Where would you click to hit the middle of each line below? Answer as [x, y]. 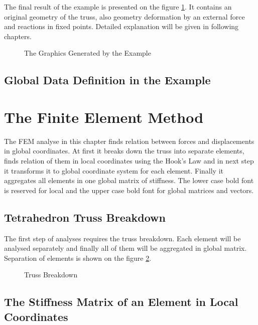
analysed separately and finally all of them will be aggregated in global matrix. [125, 248]
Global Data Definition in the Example [107, 80]
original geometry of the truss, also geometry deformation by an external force [124, 16]
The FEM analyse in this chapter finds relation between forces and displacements [129, 141]
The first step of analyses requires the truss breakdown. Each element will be [122, 238]
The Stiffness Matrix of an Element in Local [121, 302]
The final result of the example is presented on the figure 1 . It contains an [118, 7]
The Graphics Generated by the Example [88, 53]
